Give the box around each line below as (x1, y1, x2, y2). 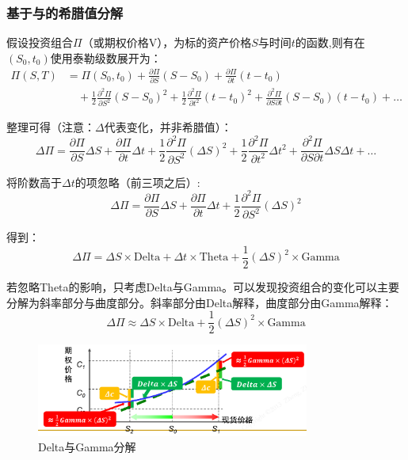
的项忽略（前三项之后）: (74, 173, 200, 190)
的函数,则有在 (295, 34, 365, 51)
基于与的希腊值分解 (6, 2, 124, 22)
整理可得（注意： (6, 119, 95, 135)
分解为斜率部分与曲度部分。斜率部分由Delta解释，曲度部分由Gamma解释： (6, 294, 393, 310)
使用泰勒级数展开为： (50, 49, 162, 66)
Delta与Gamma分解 (38, 439, 136, 455)
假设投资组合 (6, 34, 73, 51)
